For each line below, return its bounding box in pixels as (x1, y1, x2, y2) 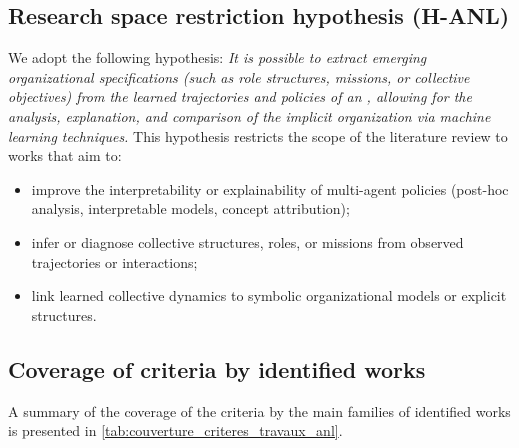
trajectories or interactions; (31, 251, 198, 272)
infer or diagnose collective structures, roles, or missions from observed (31, 231, 464, 252)
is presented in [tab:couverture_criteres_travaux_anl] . (8, 420, 343, 441)
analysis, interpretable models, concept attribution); (31, 198, 350, 219)
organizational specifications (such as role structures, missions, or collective (8, 66, 470, 87)
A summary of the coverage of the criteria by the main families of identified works (8, 400, 511, 421)
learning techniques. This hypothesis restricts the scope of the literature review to (8, 125, 508, 146)
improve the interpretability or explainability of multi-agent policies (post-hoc (31, 178, 509, 199)
